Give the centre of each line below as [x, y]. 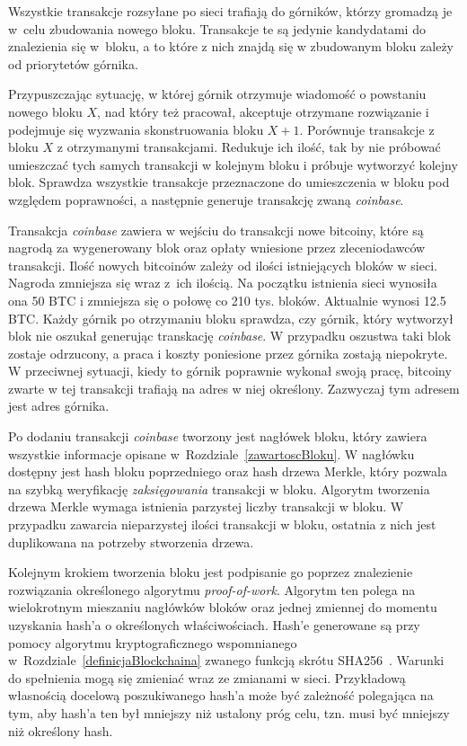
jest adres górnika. [59, 406]
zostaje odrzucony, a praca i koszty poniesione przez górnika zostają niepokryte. [228, 353]
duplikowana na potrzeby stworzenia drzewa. [131, 542]
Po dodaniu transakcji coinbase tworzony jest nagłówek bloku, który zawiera [218, 436]
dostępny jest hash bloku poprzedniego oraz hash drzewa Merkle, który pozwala [228, 471]
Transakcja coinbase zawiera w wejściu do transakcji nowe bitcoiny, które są [216, 230]
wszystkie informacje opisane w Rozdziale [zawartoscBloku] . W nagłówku [211, 453]
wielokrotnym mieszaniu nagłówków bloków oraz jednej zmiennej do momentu [223, 607]
